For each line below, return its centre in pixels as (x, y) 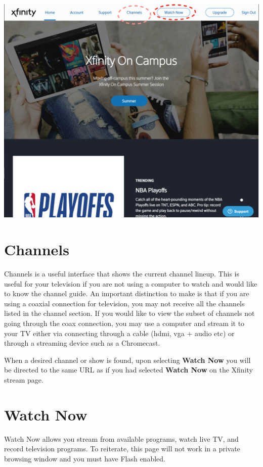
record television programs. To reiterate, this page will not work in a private (122, 449)
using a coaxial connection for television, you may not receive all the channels (124, 303)
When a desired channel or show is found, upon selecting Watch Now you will (127, 360)
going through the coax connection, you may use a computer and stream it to (124, 323)
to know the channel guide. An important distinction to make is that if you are (127, 293)
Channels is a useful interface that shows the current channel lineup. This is (122, 274)
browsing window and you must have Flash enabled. (85, 458)
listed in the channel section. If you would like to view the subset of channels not (129, 313)
